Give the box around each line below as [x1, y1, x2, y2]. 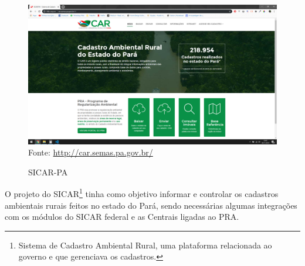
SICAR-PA [28, 165, 68, 178]
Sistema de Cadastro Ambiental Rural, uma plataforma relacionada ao [18, 239, 272, 251]
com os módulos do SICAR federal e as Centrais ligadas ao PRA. [5, 210, 239, 223]
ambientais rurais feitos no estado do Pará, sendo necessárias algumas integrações [5, 199, 297, 211]
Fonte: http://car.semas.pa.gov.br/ [28, 146, 153, 158]
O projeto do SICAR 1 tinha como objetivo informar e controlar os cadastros [5, 186, 279, 199]
